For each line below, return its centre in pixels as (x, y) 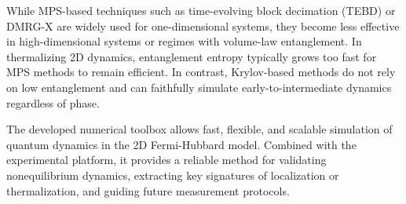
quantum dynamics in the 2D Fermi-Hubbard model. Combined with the (181, 144)
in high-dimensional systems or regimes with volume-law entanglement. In (184, 41)
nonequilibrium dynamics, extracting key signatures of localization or (173, 175)
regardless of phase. (53, 102)
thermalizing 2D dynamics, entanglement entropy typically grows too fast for (192, 56)
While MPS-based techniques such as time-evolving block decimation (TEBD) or (201, 10)
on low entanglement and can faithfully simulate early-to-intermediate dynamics (199, 87)
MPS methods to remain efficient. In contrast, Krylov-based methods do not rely (201, 72)
